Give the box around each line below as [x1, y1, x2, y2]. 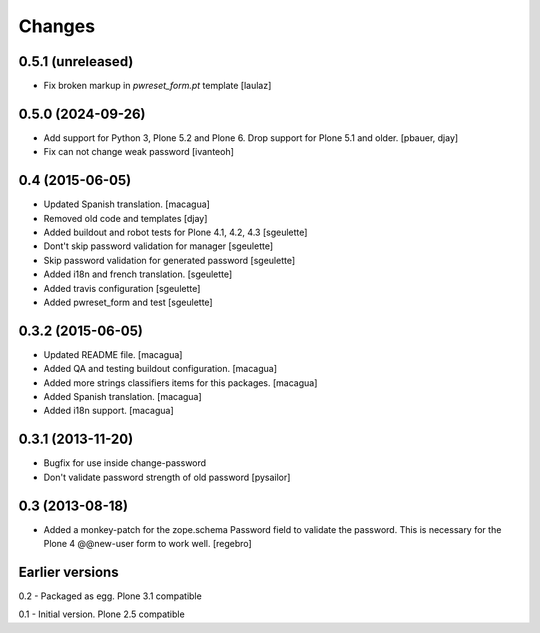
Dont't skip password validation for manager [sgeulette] [43, 240, 274, 252]
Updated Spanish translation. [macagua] [43, 198, 210, 210]
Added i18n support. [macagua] [43, 405, 174, 417]
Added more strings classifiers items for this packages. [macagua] [43, 376, 318, 389]
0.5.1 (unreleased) [18, 53, 134, 70]
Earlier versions [18, 563, 119, 580]
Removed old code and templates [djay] [43, 212, 208, 224]
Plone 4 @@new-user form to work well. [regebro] [43, 538, 252, 550]
